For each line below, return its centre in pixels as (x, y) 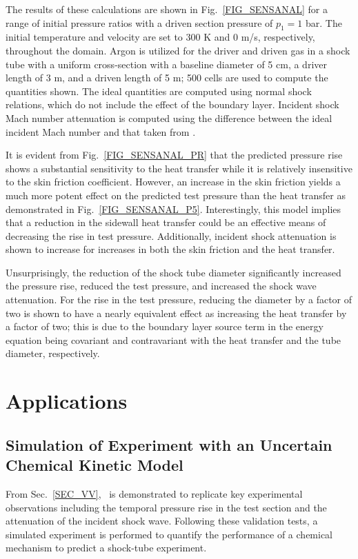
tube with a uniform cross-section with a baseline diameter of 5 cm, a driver (166, 64)
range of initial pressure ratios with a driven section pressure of (139, 22)
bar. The (324, 22)
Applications (67, 401)
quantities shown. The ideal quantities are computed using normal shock (159, 91)
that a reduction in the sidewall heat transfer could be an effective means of (166, 222)
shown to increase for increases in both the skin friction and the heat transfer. (170, 249)
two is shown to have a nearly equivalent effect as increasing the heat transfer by (176, 313)
